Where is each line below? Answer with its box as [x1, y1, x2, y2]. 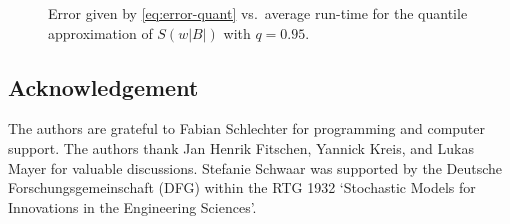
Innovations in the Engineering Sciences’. [8, 196, 257, 217]
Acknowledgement [8, 71, 199, 102]
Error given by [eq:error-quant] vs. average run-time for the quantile [48, 3, 468, 23]
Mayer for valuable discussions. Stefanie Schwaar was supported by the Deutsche [8, 157, 502, 178]
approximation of [48, 22, 153, 43]
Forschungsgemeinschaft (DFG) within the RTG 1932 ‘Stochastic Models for [8, 177, 476, 198]
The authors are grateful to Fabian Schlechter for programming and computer [8, 118, 486, 139]
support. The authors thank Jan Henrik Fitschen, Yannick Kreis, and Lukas [8, 137, 474, 158]
